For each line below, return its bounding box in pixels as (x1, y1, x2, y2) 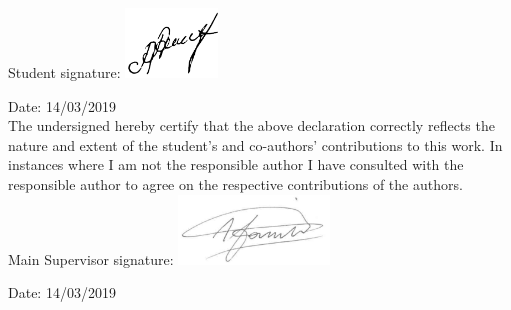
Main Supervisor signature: (8, 248, 174, 269)
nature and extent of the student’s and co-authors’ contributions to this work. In (8, 134, 503, 155)
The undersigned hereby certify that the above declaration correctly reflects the (8, 115, 495, 136)
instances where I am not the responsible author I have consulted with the (8, 154, 464, 175)
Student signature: (8, 62, 121, 82)
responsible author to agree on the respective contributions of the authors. (8, 173, 463, 194)
